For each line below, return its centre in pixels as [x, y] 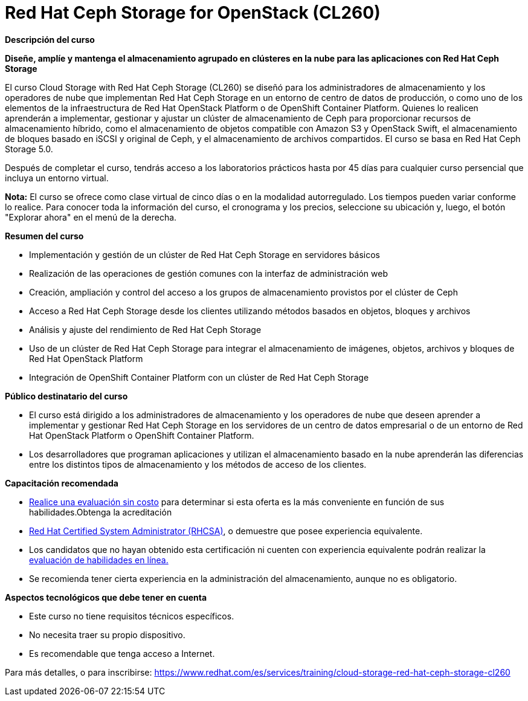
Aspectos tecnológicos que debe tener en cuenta [106, 597]
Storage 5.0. [29, 149]
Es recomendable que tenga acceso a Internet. [122, 653]
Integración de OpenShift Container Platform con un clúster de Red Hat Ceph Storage [199, 377]
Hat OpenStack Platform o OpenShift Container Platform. [142, 435]
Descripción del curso [50, 39]
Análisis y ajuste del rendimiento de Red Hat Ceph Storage [145, 329]
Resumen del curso [44, 236]
